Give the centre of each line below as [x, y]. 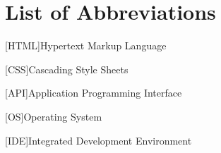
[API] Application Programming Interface [94, 93]
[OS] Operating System [54, 116]
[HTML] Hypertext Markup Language [86, 45]
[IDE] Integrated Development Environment [98, 140]
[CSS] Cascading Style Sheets [67, 69]
